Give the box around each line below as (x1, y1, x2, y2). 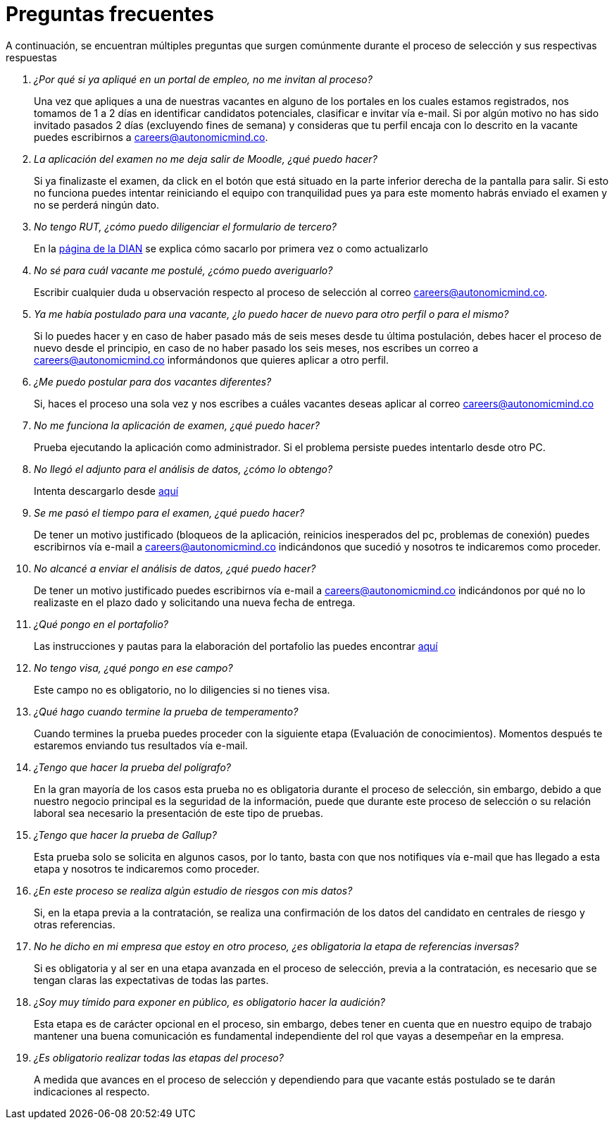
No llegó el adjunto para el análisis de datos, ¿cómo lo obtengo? (34, 462, 333, 475)
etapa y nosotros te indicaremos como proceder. (34, 862, 260, 875)
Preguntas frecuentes (6, 2, 214, 26)
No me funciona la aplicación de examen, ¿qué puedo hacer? (34, 419, 320, 431)
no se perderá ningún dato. (34, 198, 159, 211)
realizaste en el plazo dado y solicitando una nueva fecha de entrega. (34, 596, 356, 608)
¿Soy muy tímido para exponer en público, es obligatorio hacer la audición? (34, 995, 385, 1008)
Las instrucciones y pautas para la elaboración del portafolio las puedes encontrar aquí (34, 639, 438, 652)
